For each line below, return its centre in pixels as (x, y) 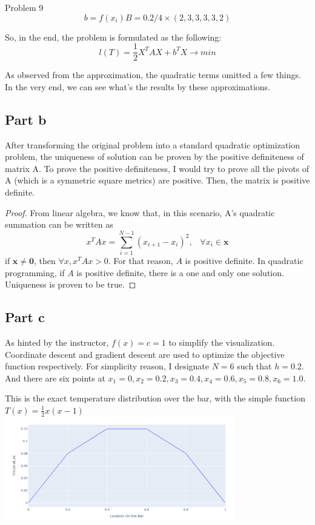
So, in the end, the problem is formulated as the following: (113, 37)
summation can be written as (59, 224)
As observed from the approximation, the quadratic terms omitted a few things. (153, 75)
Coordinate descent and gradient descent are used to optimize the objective (145, 354)
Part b (26, 119)
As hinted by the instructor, (57, 342)
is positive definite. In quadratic (244, 260)
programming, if (35, 272)
